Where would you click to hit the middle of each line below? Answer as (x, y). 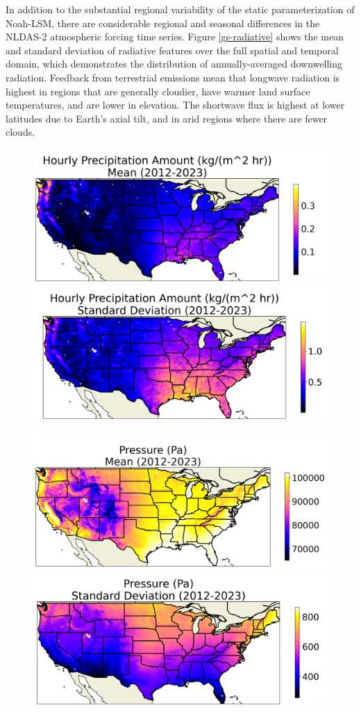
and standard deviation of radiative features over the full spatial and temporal (172, 50)
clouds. (20, 132)
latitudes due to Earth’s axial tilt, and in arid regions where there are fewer (167, 118)
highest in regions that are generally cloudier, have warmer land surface (158, 91)
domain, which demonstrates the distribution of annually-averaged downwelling (174, 64)
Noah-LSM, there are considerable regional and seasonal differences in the (163, 23)
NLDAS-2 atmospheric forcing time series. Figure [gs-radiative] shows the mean (175, 37)
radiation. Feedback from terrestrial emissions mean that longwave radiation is (173, 77)
